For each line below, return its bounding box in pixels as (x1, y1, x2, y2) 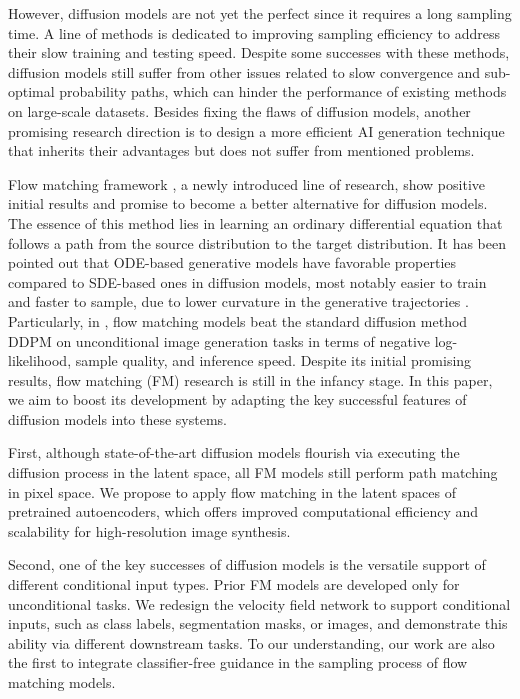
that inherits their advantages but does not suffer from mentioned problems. (8, 140, 475, 161)
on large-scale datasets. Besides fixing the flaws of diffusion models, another (8, 100, 471, 121)
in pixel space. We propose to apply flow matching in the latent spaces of (8, 481, 456, 502)
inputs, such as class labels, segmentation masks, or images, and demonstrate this (8, 613, 508, 634)
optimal (8, 81, 55, 102)
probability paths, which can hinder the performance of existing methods (59, 81, 507, 102)
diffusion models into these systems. (8, 408, 227, 429)
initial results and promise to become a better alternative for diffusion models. (8, 193, 488, 214)
